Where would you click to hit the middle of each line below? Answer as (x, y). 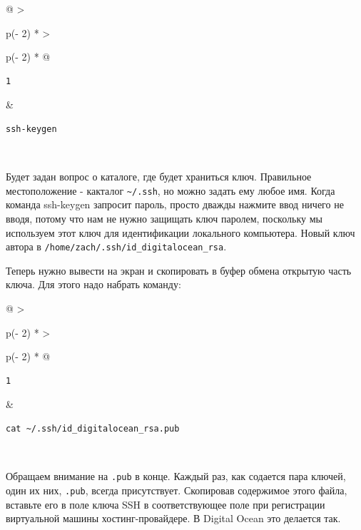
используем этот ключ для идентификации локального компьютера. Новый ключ (180, 232)
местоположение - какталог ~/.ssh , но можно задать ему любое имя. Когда (171, 190)
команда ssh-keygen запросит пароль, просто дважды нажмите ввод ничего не (175, 204)
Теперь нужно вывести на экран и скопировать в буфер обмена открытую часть (179, 270)
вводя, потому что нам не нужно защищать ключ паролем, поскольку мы (164, 218)
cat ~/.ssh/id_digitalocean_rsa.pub (93, 429)
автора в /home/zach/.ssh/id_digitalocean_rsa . (116, 246)
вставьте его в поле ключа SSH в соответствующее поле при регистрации (166, 504)
